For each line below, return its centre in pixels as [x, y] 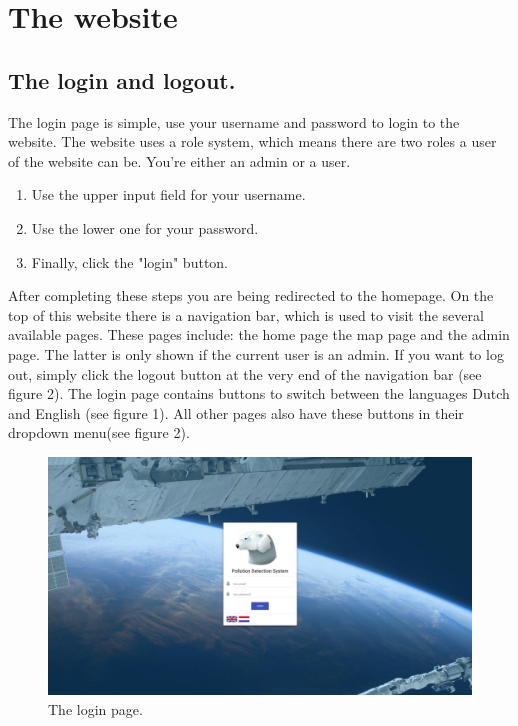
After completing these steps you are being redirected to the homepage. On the [251, 295]
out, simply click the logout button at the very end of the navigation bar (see [245, 373]
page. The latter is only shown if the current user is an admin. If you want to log [256, 353]
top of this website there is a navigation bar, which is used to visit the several [246, 314]
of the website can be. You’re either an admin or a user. [179, 160]
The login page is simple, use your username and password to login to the [234, 121]
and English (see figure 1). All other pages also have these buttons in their [236, 412]
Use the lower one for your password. [145, 227]
